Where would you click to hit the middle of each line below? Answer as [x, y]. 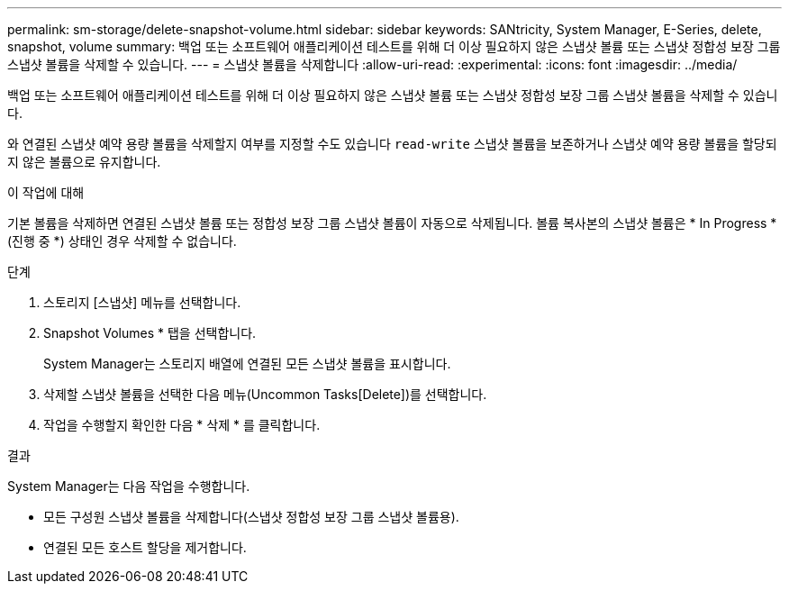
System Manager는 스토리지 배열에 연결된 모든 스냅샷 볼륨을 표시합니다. [247, 364]
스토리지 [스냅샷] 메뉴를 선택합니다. [142, 302]
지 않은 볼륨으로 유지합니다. [84, 162]
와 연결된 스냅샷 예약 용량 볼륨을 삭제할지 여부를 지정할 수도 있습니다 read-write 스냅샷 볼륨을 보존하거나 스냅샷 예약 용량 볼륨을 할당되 [392, 144]
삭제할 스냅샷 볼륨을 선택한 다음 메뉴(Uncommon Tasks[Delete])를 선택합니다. [265, 394]
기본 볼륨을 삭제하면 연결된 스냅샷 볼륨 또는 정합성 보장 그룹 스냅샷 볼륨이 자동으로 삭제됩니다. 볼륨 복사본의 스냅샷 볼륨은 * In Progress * [392, 223]
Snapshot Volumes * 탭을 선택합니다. [150, 333]
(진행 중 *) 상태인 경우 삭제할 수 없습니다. [122, 241]
